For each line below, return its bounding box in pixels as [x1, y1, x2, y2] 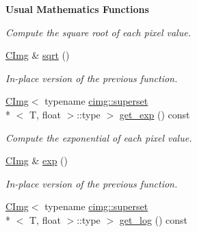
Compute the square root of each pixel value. [5, 25, 191, 39]
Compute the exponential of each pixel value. [5, 130, 192, 144]
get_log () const [119, 212, 188, 227]
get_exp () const [119, 107, 190, 121]
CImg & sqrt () [5, 48, 70, 62]
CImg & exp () [5, 153, 68, 168]
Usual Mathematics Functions [5, 2, 149, 16]
